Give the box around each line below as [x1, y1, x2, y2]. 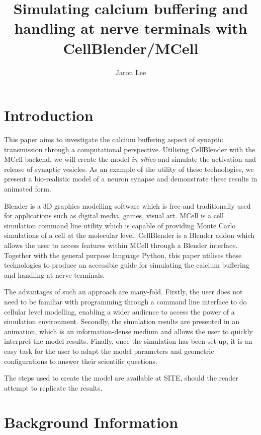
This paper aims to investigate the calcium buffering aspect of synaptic [4, 134, 223, 145]
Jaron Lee [115, 67, 146, 77]
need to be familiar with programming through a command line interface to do [4, 296, 247, 306]
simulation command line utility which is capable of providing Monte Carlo [4, 220, 236, 230]
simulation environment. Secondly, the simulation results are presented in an [4, 316, 240, 327]
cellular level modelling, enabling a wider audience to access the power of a [4, 306, 235, 317]
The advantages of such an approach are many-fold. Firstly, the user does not [4, 286, 243, 297]
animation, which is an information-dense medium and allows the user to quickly [4, 326, 253, 336]
